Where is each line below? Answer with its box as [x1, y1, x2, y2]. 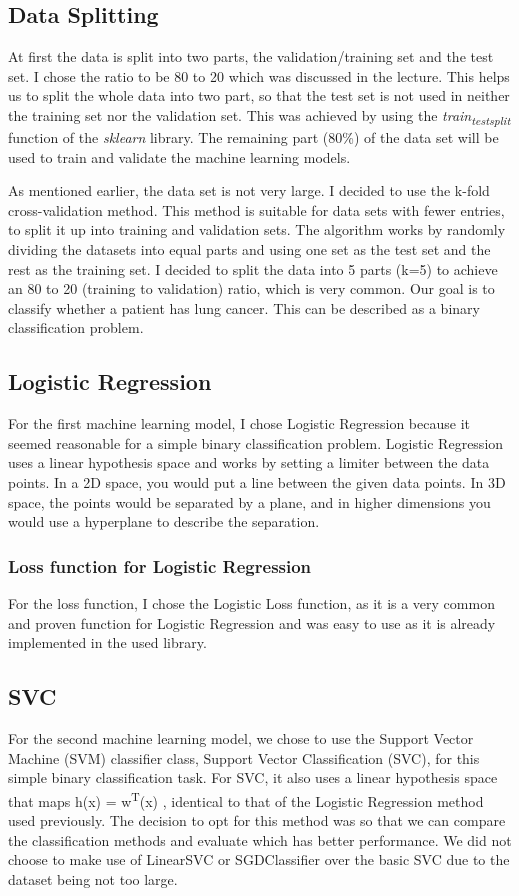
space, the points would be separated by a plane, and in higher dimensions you [8, 491, 491, 512]
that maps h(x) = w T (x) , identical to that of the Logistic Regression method [8, 787, 484, 811]
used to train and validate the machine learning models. [8, 146, 351, 167]
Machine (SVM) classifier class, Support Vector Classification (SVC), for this [8, 747, 480, 768]
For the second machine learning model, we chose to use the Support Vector [8, 728, 474, 749]
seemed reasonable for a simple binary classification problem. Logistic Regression [8, 432, 504, 453]
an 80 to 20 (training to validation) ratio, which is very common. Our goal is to [8, 278, 495, 299]
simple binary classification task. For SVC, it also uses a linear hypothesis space [8, 767, 498, 788]
